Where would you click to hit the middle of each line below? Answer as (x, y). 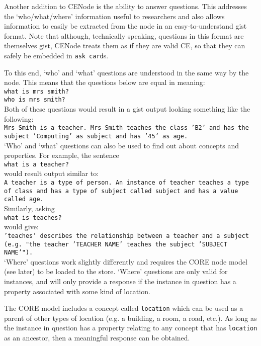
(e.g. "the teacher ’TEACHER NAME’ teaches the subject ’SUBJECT (116, 244)
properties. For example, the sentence (62, 155)
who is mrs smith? (35, 100)
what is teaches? (33, 218)
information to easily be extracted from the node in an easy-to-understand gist (125, 26)
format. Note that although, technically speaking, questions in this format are (124, 35)
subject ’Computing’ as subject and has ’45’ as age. (96, 136)
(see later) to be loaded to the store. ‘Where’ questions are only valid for (116, 271)
